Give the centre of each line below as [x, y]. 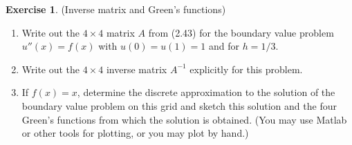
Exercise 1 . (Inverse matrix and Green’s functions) [116, 9]
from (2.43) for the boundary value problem [241, 32]
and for [224, 46]
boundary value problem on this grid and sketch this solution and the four [179, 105]
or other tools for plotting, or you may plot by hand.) [135, 133]
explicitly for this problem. [246, 69]
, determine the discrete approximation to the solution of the [206, 92]
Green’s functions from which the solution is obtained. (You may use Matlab [184, 119]
